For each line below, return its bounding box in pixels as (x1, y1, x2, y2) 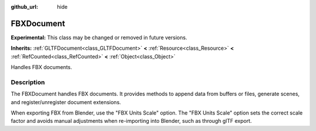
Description (11, 78, 45, 86)
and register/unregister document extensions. (11, 98, 121, 105)
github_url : (11, 4, 38, 10)
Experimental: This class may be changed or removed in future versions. (11, 34, 187, 41)
